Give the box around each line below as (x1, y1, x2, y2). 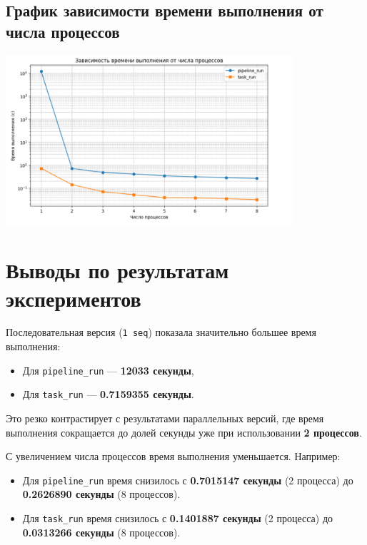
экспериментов (6, 283, 141, 312)
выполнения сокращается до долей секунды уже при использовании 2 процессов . (6, 424, 362, 439)
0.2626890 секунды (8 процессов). (22, 487, 181, 501)
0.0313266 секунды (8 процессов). (22, 524, 181, 539)
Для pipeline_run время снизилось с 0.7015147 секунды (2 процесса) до (22, 472, 353, 487)
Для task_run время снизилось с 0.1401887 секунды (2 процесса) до (22, 511, 333, 526)
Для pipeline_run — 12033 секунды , (22, 362, 194, 377)
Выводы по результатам (6, 255, 229, 285)
